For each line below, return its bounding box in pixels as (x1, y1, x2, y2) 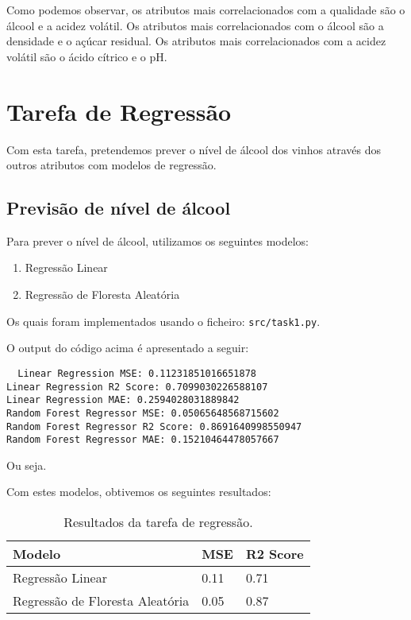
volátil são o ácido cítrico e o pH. (6, 48, 167, 64)
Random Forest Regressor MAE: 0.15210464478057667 (6, 434, 279, 446)
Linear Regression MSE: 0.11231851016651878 (17, 367, 256, 379)
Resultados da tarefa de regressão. (63, 513, 253, 532)
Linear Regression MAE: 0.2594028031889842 (6, 394, 240, 406)
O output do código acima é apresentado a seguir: (6, 339, 249, 356)
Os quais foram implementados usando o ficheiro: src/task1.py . (6, 312, 321, 329)
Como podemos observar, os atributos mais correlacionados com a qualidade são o (6, 2, 405, 17)
